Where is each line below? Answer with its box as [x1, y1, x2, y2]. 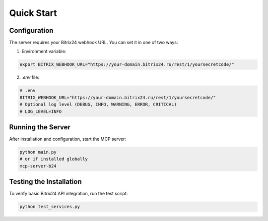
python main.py [19, 149, 57, 155]
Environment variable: [21, 49, 67, 55]
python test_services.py [19, 204, 80, 210]
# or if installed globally [19, 156, 88, 162]
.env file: [21, 74, 40, 80]
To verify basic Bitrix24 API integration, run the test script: [9, 191, 128, 197]
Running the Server [9, 123, 70, 131]
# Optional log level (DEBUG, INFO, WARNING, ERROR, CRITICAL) [19, 102, 177, 108]
